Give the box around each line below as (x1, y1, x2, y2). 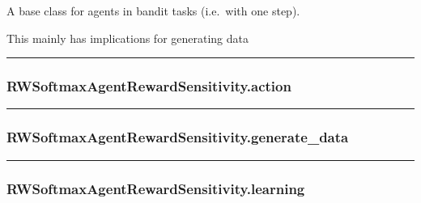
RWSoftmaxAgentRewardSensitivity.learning (6, 178, 305, 198)
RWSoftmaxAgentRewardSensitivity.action (6, 76, 291, 96)
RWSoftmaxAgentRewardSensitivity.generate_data (6, 127, 349, 147)
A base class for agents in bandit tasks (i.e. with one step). (6, 2, 300, 19)
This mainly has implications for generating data (6, 29, 249, 46)
